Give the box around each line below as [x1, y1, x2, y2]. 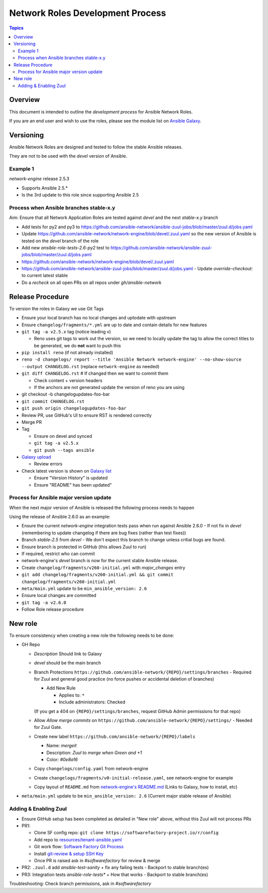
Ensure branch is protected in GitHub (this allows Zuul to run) [21, 544, 146, 550]
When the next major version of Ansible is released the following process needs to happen [9, 504, 195, 510]
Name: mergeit [46, 743, 77, 749]
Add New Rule [46, 685, 76, 691]
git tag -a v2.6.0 [21, 599, 67, 605]
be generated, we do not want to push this [34, 342, 121, 348]
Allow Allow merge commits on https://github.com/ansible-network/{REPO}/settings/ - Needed [34, 717, 253, 723]
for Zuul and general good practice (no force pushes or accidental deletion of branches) [34, 676, 214, 682]
